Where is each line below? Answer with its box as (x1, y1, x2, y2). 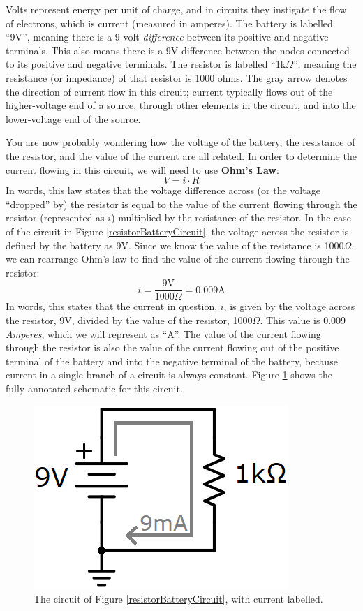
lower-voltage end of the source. (6, 111, 141, 126)
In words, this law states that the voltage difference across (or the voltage (6, 183, 320, 198)
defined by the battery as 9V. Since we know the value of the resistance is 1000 (6, 237, 344, 252)
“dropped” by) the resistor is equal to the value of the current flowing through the (6, 196, 357, 211)
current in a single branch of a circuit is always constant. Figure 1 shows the (6, 367, 332, 382)
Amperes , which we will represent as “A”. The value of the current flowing (6, 326, 321, 341)
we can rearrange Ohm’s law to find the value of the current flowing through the (6, 251, 350, 266)
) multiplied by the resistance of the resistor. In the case (111, 210, 351, 225)
